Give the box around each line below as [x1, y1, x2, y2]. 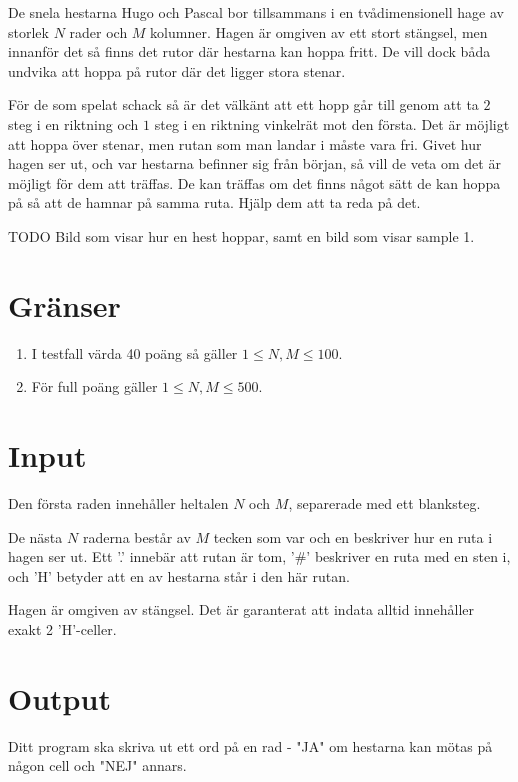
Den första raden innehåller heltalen [8, 492, 229, 513]
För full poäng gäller [31, 376, 158, 397]
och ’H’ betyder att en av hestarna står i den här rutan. [8, 565, 350, 586]
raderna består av [82, 526, 191, 547]
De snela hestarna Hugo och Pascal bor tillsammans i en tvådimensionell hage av [8, 2, 504, 22]
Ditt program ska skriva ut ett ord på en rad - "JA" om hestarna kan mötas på [8, 735, 493, 756]
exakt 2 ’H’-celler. [8, 618, 117, 639]
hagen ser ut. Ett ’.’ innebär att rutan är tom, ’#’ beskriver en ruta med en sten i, [8, 546, 511, 567]
